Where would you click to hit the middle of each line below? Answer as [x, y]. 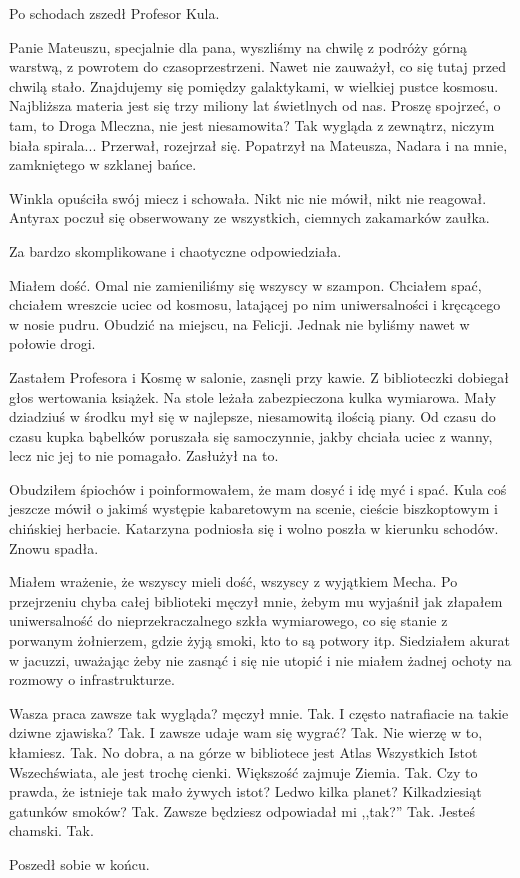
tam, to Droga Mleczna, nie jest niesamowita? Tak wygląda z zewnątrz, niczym [252, 124]
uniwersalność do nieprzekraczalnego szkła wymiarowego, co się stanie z [228, 620]
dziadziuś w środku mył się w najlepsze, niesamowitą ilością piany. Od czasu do [252, 416]
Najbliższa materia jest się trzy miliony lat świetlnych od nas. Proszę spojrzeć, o [255, 105]
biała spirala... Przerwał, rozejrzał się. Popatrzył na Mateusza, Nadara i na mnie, [258, 144]
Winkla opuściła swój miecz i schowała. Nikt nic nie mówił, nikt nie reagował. [248, 197]
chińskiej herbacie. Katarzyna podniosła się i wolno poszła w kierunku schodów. [254, 528]
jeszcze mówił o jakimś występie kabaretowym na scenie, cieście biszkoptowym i [253, 508]
